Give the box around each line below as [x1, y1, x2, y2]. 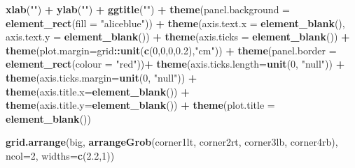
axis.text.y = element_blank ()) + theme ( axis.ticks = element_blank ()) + [6, 29, 350, 44]
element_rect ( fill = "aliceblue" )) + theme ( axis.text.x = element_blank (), [6, 15, 345, 30]
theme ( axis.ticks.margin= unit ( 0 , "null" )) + [6, 70, 197, 84]
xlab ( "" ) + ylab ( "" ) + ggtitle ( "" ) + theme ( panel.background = [6, 2, 290, 16]
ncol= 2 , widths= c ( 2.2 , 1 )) [6, 148, 115, 162]
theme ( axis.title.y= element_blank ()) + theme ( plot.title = [6, 98, 275, 112]
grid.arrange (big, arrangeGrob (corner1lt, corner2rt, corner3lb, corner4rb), [6, 135, 338, 149]
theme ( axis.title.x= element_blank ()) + [6, 84, 190, 98]
